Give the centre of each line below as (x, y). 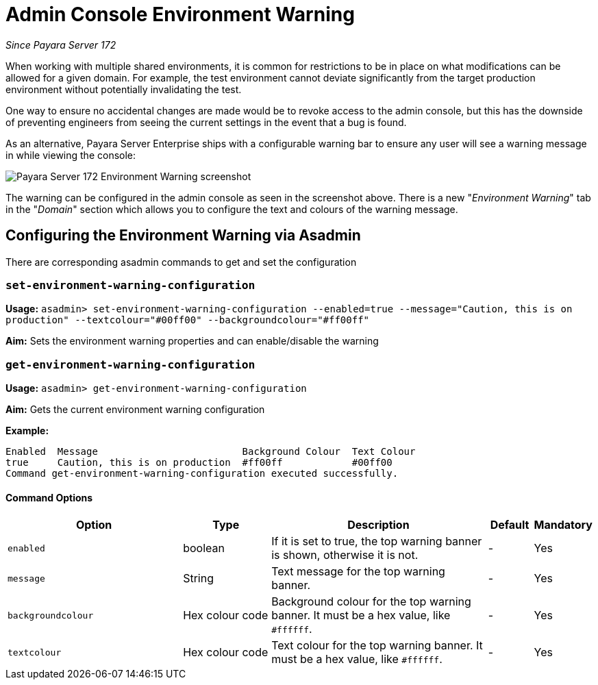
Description (378, 525)
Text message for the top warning (358, 572)
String (199, 578)
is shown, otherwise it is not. (345, 555)
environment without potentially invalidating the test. (124, 89)
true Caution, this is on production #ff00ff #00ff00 (199, 463)
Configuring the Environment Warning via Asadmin (183, 236)
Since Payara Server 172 (61, 45)
